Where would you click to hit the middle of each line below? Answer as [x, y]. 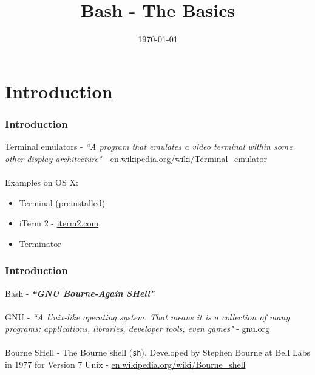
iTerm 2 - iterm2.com [59, 223]
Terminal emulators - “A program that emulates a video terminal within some [149, 147]
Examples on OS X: [42, 182]
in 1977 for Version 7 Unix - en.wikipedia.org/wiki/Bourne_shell [125, 364]
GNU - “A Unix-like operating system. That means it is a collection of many [147, 316]
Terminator [40, 243]
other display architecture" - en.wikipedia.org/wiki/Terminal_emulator [136, 158]
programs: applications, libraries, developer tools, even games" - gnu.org [137, 329]
